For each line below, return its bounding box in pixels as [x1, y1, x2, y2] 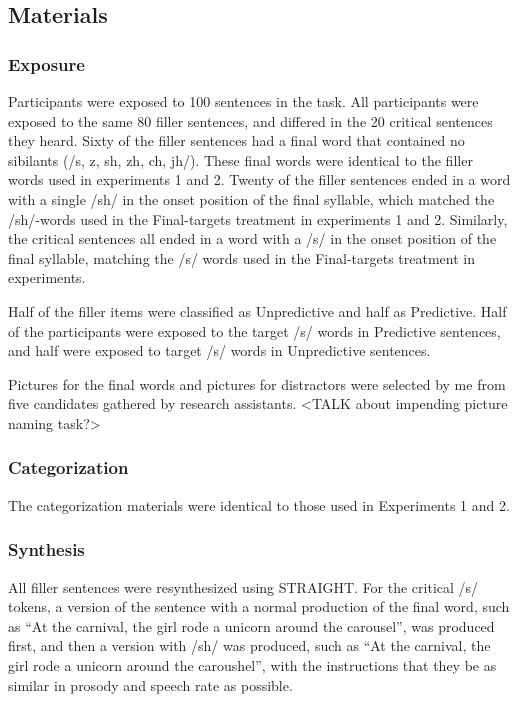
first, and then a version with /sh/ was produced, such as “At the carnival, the [8, 635, 491, 656]
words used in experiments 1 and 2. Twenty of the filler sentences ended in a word [8, 169, 511, 190]
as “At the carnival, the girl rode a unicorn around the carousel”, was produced [8, 615, 495, 636]
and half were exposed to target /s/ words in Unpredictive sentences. [8, 340, 431, 361]
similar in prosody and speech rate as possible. [8, 674, 293, 695]
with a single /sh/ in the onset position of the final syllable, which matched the [8, 188, 495, 209]
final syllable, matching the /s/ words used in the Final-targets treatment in [8, 247, 475, 268]
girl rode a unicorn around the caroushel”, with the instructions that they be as [8, 654, 497, 675]
